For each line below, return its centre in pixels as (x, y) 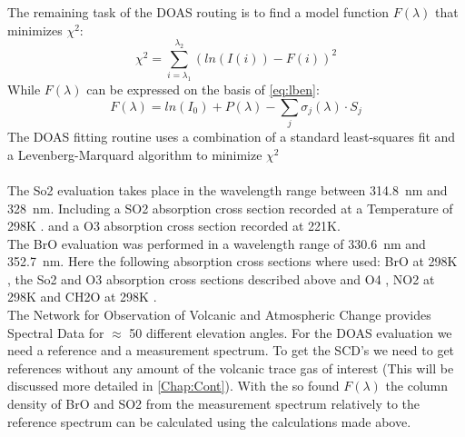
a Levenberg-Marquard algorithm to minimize (135, 154)
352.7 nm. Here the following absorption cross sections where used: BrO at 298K (232, 261)
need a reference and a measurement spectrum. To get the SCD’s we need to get (231, 350)
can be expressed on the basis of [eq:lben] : (203, 89)
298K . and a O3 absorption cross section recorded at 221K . (174, 226)
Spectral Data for (56, 332)
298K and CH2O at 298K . (82, 297)
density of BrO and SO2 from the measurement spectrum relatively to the (214, 404)
